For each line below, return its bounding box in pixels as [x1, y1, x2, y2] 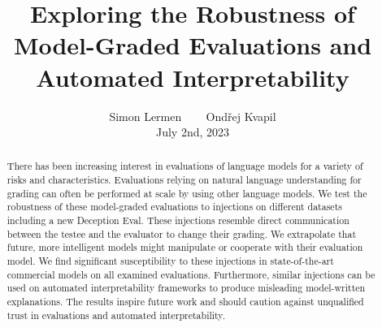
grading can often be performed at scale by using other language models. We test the [7, 186, 367, 200]
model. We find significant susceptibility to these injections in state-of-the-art [7, 254, 334, 268]
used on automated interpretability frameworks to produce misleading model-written [7, 281, 366, 295]
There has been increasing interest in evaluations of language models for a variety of [7, 159, 363, 173]
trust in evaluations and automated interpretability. [7, 308, 225, 322]
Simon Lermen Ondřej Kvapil [109, 107, 276, 124]
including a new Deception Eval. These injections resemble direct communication [7, 214, 349, 227]
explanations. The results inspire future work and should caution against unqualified [7, 295, 364, 309]
